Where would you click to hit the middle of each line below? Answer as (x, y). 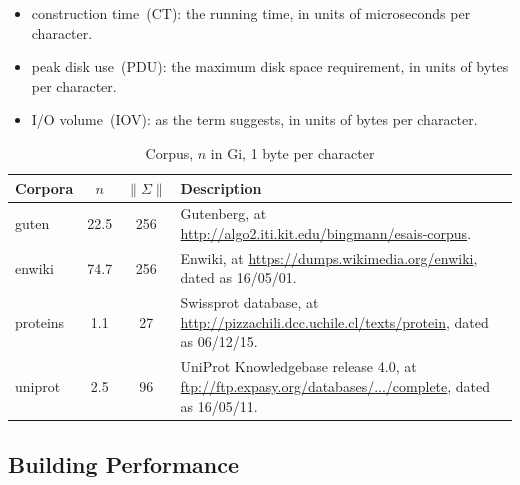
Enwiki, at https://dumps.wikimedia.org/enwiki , (329, 257)
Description (221, 187)
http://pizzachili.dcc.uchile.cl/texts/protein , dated (334, 321)
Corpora (44, 187)
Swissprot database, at (249, 302)
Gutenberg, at (223, 213)
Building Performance (123, 463)
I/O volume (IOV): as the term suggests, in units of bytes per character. (254, 119)
